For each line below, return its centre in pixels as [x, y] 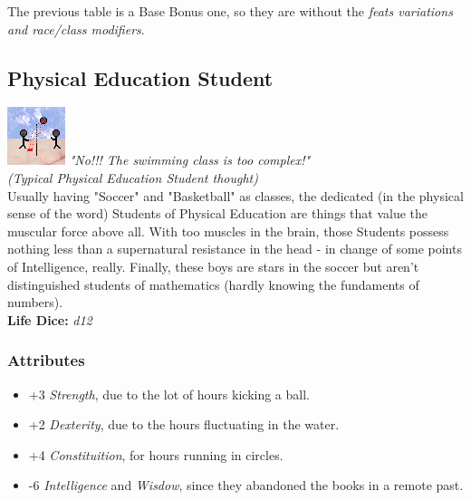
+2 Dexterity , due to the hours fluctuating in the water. [184, 424]
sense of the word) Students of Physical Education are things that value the [218, 213]
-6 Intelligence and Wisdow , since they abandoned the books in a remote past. [246, 485]
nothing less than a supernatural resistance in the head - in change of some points [235, 249]
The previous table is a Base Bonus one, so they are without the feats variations [230, 11]
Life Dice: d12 [50, 319]
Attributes [46, 360]
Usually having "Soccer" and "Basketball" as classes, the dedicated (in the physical [235, 195]
